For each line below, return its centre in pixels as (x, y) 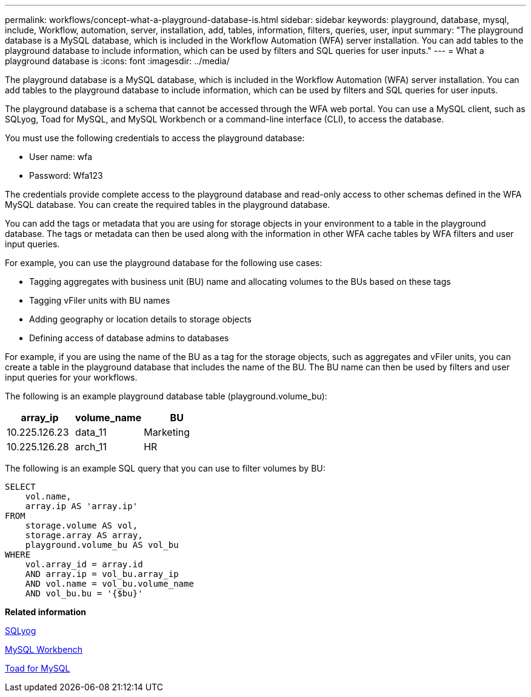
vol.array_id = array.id (84, 564)
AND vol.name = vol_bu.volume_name (109, 584)
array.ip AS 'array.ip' (82, 506)
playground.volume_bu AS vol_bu (102, 545)
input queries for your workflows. (71, 377)
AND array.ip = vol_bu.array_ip (102, 574)
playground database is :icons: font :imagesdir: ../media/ (117, 61)
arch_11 (91, 447)
